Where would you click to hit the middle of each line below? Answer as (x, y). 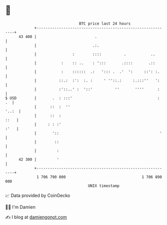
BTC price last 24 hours (105, 24)
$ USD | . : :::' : (82, 98)
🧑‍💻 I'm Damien (20, 207)
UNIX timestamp (104, 186)
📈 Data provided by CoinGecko (38, 195)
